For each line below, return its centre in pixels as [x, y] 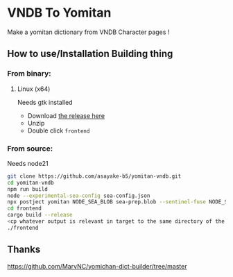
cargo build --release [40, 215]
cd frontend [24, 209]
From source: [30, 149]
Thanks [24, 250]
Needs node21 [28, 163]
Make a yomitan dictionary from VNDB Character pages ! [88, 32]
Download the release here [66, 115]
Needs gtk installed [45, 102]
